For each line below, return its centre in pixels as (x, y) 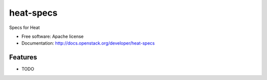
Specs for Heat (24, 27)
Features (23, 57)
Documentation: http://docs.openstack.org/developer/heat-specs (88, 43)
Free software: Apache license (53, 36)
